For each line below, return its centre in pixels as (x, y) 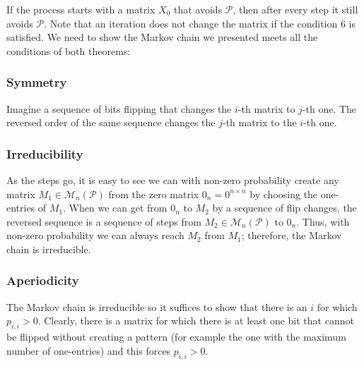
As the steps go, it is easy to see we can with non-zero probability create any (173, 180)
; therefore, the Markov (292, 235)
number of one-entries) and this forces (89, 350)
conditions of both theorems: (69, 50)
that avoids (198, 9)
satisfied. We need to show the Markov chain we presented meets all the (162, 37)
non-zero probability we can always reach (95, 235)
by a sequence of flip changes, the (284, 208)
